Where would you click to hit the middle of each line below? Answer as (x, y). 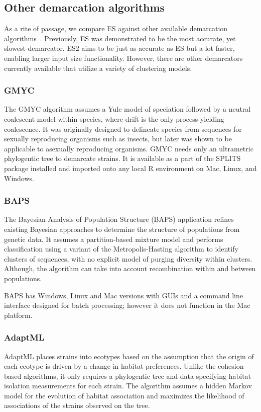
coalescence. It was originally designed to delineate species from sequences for (123, 129)
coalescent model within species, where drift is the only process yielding (114, 118)
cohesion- (232, 366)
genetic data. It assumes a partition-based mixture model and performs (114, 239)
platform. (18, 315)
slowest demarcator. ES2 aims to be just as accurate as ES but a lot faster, (119, 48)
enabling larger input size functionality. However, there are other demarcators (123, 58)
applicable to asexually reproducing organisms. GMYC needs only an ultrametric (129, 148)
